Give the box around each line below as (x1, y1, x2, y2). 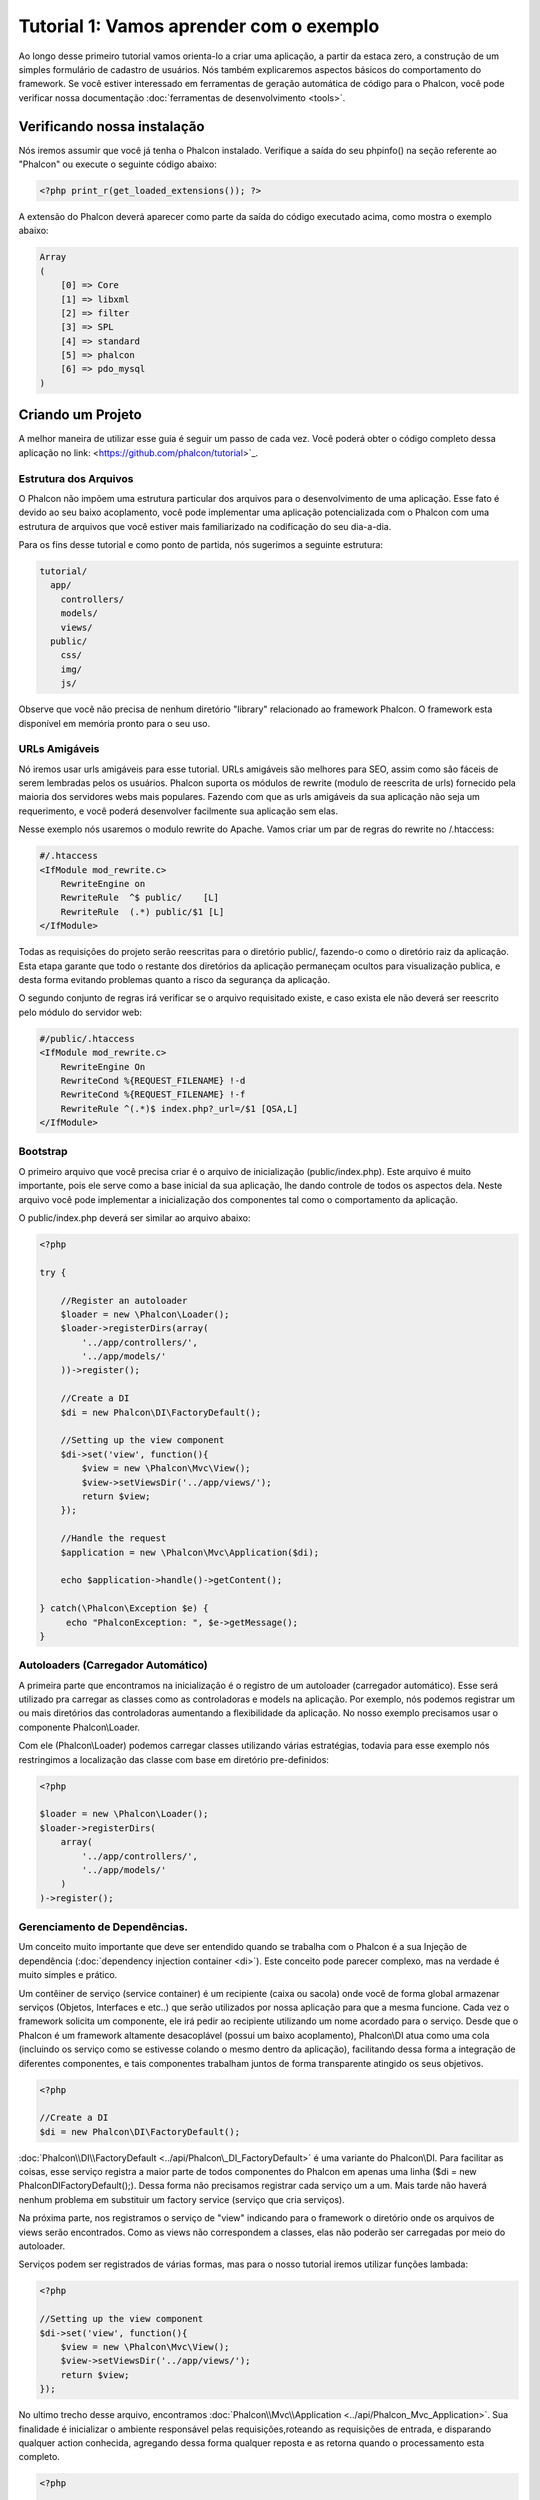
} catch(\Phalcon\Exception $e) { (39, 1603, 209, 1614)
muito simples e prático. (18, 1969, 118, 1981)
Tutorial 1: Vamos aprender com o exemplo (18, 15, 380, 37)
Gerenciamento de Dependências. (18, 1920, 189, 1934)
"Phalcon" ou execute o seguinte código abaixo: (18, 158, 217, 170)
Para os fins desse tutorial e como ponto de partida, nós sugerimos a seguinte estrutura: (18, 539, 384, 551)
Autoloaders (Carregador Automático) (18, 1658, 209, 1672)
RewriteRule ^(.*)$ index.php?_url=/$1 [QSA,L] (60, 1103, 299, 1114)
